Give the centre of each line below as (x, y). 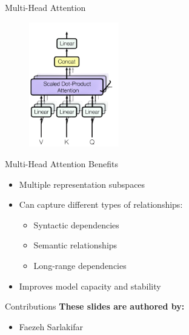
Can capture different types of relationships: (101, 204)
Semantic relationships (75, 245)
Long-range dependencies (80, 265)
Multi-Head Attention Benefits (61, 163)
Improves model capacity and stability (90, 286)
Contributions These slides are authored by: (95, 306)
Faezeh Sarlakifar (51, 326)
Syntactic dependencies (76, 224)
